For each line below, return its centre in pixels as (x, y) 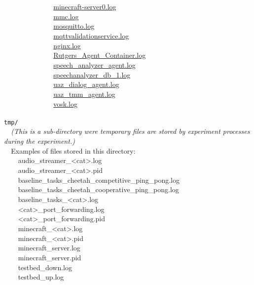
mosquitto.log (74, 26)
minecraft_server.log (49, 248)
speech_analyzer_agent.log (94, 64)
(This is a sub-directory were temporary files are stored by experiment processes (130, 131)
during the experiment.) (39, 141)
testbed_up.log (41, 277)
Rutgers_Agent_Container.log (100, 55)
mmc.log (66, 16)
